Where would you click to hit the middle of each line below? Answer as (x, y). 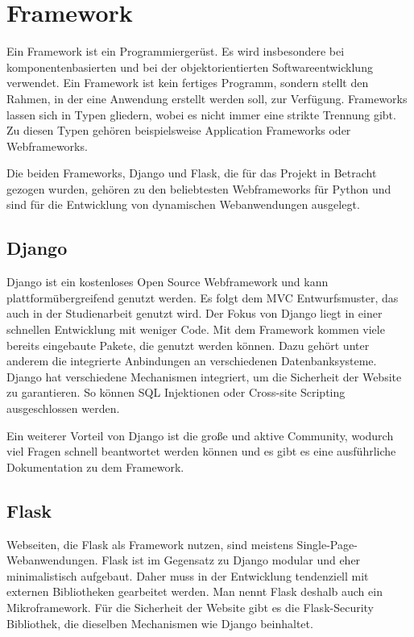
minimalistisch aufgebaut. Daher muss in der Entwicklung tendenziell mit (188, 575)
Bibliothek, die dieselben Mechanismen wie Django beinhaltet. (160, 623)
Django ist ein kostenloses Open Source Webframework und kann (168, 282)
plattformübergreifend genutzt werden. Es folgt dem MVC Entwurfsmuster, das (203, 297)
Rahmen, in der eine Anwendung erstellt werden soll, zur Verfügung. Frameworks (207, 98)
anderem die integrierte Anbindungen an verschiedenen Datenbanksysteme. (192, 361)
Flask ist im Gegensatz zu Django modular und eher (231, 560)
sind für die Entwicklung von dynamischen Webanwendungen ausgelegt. (183, 204)
